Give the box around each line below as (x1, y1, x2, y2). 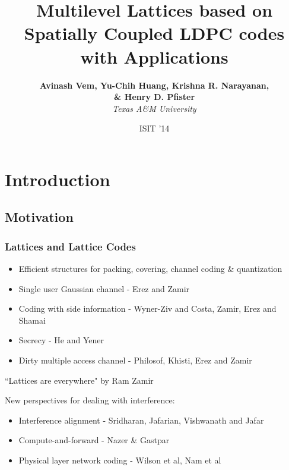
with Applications (80, 44, 228, 68)
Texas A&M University (112, 102, 196, 114)
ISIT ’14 (139, 122, 170, 134)
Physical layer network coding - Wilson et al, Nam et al (18, 454, 221, 466)
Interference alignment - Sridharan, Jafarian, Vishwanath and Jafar (18, 413, 264, 426)
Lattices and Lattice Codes (5, 239, 136, 253)
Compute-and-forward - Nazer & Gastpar (18, 434, 170, 446)
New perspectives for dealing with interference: (5, 394, 175, 406)
